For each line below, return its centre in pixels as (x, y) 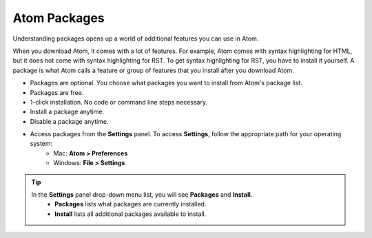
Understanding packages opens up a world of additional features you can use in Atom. (136, 39)
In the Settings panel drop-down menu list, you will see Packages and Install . (142, 195)
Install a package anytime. (67, 112)
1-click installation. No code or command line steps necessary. (119, 102)
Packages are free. (57, 92)
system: (41, 144)
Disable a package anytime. (69, 121)
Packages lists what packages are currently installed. (131, 204)
